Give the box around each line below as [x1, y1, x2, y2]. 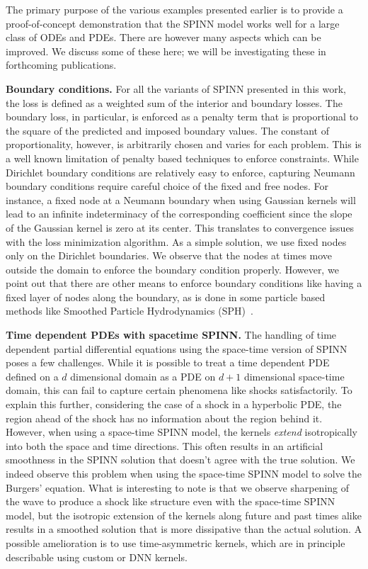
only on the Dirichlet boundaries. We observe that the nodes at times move [6, 248, 333, 263]
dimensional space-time [243, 368, 345, 383]
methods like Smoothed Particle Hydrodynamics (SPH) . [6, 303, 253, 318]
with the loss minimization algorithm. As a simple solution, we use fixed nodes [6, 234, 347, 249]
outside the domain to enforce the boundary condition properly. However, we [6, 261, 339, 276]
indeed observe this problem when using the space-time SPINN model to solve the [6, 466, 362, 480]
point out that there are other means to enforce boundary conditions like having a [6, 276, 362, 291]
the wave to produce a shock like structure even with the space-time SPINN [6, 494, 335, 509]
